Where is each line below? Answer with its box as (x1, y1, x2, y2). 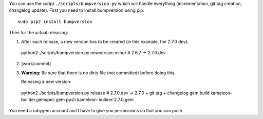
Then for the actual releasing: (9, 30, 68, 36)
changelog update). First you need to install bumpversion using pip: (9, 7, 145, 13)
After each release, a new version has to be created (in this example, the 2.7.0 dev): (21, 39, 189, 44)
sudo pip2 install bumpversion (18, 19, 93, 24)
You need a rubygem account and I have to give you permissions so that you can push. (9, 108, 184, 114)
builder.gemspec (21, 97, 55, 102)
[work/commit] (21, 61, 51, 67)
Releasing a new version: (21, 79, 72, 85)
